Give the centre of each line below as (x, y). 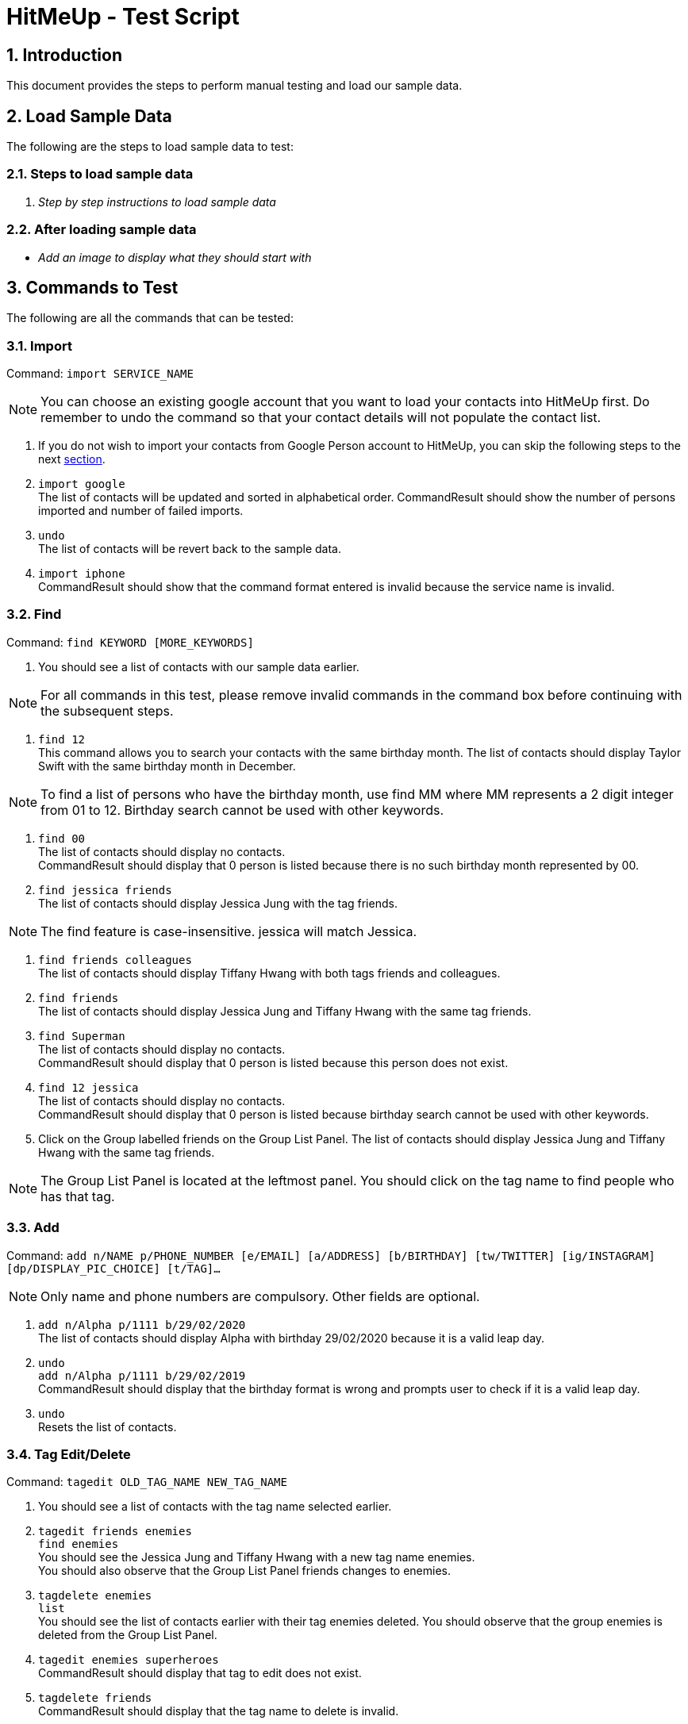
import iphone (82, 574)
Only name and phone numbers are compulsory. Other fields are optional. (260, 1296)
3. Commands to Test (92, 287)
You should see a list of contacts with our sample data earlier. (199, 666)
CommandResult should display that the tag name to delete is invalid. (219, 1711)
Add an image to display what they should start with (175, 257)
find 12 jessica (88, 1087)
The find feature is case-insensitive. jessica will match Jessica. (229, 931)
